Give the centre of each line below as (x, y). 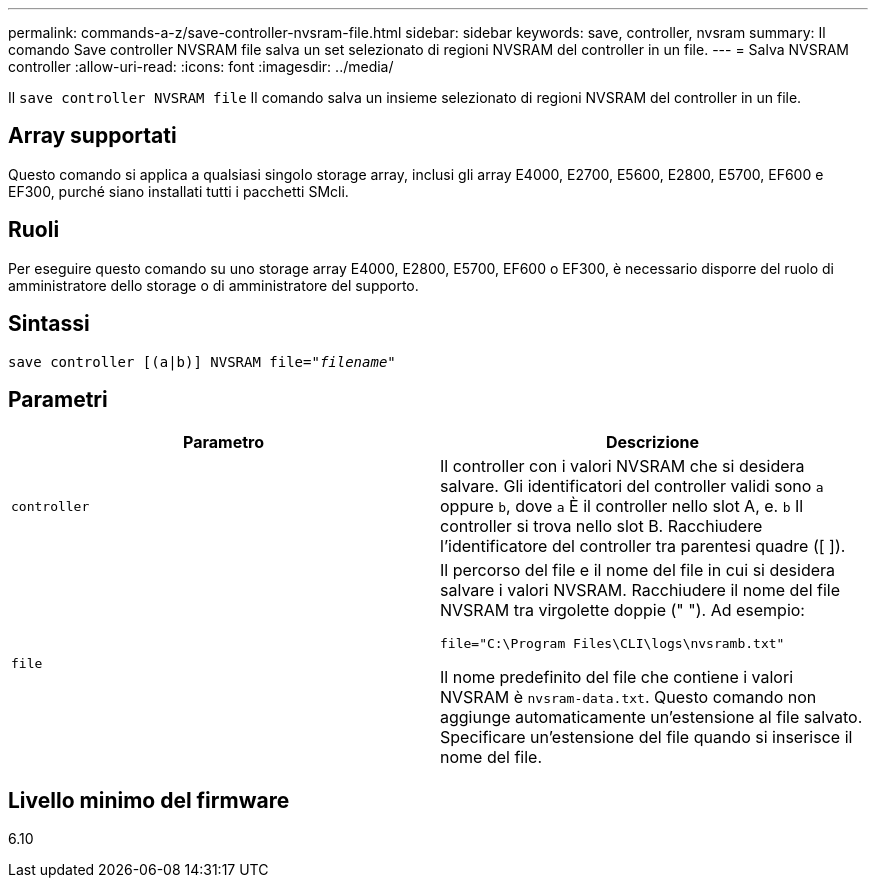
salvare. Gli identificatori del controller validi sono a (632, 486)
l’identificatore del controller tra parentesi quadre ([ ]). (643, 546)
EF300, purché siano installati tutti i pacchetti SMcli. (178, 191)
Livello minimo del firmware (149, 800)
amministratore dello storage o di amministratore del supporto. (213, 285)
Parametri (58, 399)
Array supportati (92, 136)
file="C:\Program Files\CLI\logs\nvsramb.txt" (612, 644)
